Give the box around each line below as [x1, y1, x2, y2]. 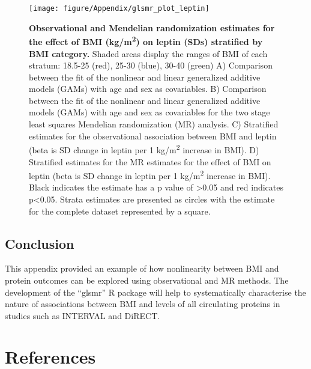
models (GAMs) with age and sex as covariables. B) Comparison [29, 82, 267, 95]
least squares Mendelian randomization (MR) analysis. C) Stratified [29, 118, 279, 130]
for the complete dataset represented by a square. [29, 204, 211, 217]
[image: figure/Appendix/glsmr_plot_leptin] [29, 4, 210, 13]
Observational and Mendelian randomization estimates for [29, 21, 275, 34]
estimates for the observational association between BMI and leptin [29, 129, 277, 142]
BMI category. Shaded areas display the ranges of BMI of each [29, 47, 268, 59]
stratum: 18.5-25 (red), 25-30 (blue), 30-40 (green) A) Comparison [29, 59, 273, 72]
